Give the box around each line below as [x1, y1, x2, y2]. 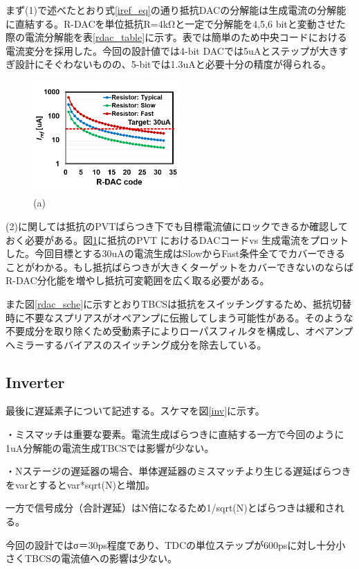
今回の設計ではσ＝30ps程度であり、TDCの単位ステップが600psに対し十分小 [6, 537, 346, 552]
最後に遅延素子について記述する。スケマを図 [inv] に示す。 [6, 403, 265, 418]
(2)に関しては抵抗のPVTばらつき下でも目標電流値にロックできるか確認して [6, 218, 348, 233]
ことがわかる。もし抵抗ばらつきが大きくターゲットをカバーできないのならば [6, 259, 354, 274]
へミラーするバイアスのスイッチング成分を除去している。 [6, 337, 267, 351]
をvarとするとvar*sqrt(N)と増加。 [6, 477, 156, 491]
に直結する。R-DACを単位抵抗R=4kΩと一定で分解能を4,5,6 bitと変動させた [6, 16, 346, 30]
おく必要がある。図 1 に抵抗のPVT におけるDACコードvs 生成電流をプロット [6, 232, 349, 247]
